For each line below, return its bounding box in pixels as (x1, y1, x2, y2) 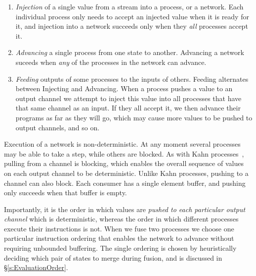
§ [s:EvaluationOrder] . (4, 262, 68, 273)
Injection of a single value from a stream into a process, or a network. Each (15, 1, 244, 11)
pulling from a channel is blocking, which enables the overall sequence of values (4, 158, 244, 168)
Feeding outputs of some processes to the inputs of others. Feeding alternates (15, 73, 249, 84)
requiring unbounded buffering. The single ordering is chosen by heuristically (4, 243, 237, 253)
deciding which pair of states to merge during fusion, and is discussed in (4, 252, 222, 263)
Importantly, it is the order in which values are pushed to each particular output (4, 204, 246, 214)
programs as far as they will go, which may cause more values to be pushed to (15, 112, 253, 122)
